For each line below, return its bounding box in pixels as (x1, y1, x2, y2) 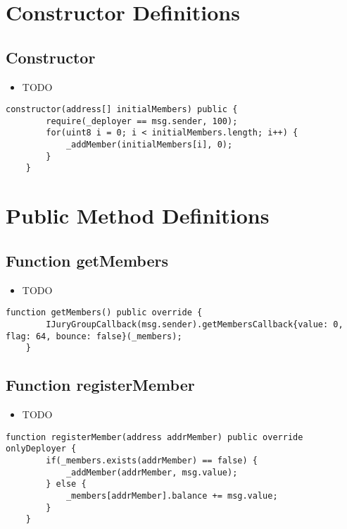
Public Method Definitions (6, 201, 270, 230)
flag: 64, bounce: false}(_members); (6, 331, 182, 341)
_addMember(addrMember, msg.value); (65, 467, 238, 478)
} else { (46, 479, 87, 490)
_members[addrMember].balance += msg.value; (65, 490, 278, 501)
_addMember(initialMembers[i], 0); (65, 140, 233, 150)
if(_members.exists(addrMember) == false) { (46, 456, 258, 466)
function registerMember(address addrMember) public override (6, 432, 303, 442)
